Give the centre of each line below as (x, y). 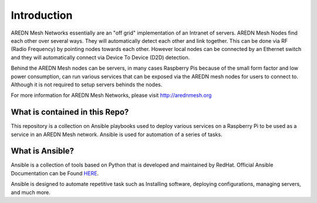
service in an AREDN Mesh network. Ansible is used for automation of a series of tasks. (117, 134)
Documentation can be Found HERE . (55, 173)
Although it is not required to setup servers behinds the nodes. (87, 84)
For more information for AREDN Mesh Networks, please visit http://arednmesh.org (111, 95)
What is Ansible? (43, 151)
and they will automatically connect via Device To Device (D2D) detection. (100, 57)
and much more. (31, 192)
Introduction (42, 15)
